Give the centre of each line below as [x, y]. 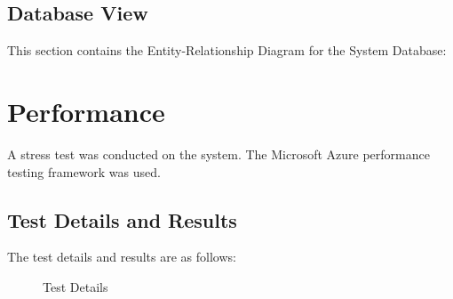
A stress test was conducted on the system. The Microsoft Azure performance [219, 154]
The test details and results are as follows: [122, 257]
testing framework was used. [84, 171]
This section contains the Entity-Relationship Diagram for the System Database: [227, 50]
